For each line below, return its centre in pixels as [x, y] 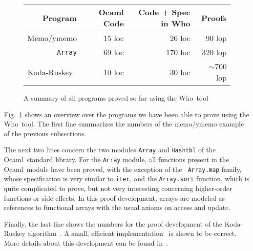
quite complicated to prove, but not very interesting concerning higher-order [118, 188]
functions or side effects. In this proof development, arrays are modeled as [115, 198]
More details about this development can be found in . [86, 242]
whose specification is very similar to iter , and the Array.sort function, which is [127, 178]
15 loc [114, 38]
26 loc [180, 38]
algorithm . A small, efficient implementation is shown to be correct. [132, 233]
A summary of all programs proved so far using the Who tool [116, 98]
